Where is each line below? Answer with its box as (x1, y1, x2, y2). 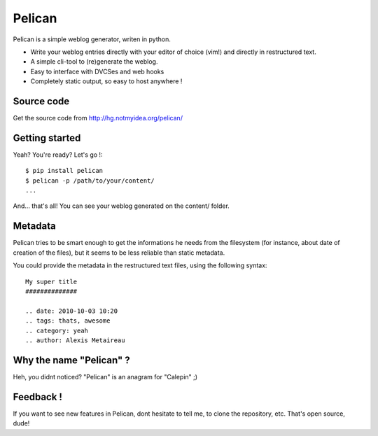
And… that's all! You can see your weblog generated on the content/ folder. (13, 202, 230, 210)
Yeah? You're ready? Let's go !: (13, 150, 103, 159)
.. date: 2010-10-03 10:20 (25, 307, 118, 315)
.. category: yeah (25, 326, 89, 335)
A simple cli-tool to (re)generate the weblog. (30, 57, 158, 66)
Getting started (13, 132, 81, 143)
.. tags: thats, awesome (25, 317, 111, 325)
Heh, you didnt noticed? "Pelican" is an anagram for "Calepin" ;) (13, 372, 198, 381)
